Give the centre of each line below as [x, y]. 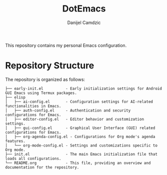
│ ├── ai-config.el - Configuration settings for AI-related [79, 101]
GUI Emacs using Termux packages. [41, 93]
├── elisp [15, 97]
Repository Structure [50, 66]
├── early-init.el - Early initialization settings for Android [84, 88]
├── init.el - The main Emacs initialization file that [81, 154]
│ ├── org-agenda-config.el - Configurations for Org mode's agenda [80, 136]
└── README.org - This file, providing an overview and [78, 163]
